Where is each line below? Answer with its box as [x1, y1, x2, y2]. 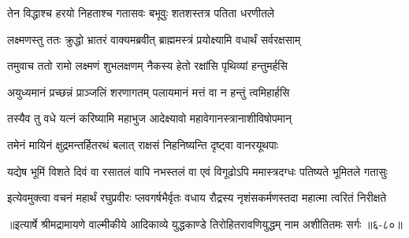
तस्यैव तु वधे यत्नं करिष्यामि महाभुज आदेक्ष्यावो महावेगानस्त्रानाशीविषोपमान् [7, 110, 292, 126]
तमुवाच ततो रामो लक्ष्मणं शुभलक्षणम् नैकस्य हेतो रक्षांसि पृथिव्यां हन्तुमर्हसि [7, 57, 288, 74]
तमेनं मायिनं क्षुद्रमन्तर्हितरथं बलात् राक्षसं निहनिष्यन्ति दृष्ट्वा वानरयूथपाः [7, 136, 279, 152]
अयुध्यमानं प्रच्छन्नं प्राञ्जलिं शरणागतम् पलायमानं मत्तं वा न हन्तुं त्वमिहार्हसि [7, 83, 290, 100]
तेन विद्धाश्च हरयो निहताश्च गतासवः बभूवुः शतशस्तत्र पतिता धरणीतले [7, 5, 275, 20]
